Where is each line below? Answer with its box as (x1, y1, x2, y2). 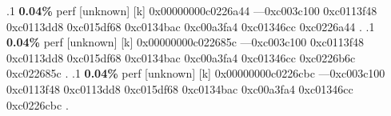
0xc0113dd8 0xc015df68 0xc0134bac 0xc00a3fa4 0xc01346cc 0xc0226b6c (6, 49, 356, 66)
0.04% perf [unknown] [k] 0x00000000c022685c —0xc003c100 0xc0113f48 (6, 34, 364, 50)
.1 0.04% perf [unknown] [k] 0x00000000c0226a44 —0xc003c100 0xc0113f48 (6, 2, 377, 18)
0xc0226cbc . (6, 96, 69, 113)
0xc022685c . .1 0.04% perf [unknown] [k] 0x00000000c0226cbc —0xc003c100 (6, 65, 385, 82)
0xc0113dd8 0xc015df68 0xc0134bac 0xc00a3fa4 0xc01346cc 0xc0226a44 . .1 (6, 18, 375, 34)
